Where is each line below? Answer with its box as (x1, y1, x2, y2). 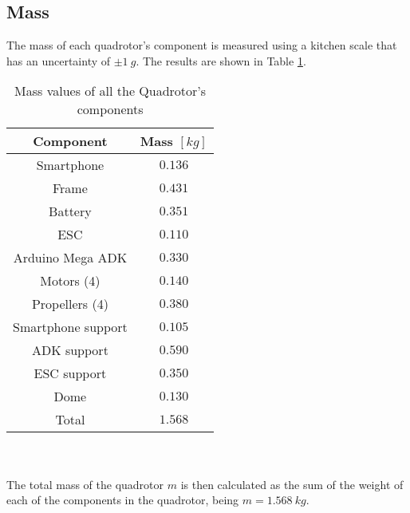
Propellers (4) (31, 294, 108, 314)
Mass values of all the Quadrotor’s (14, 81, 207, 101)
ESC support (34, 364, 107, 383)
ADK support (31, 341, 108, 360)
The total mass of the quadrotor (6, 476, 164, 492)
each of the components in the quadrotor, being (6, 491, 239, 508)
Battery (49, 202, 92, 221)
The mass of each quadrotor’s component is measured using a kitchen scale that (6, 37, 397, 53)
